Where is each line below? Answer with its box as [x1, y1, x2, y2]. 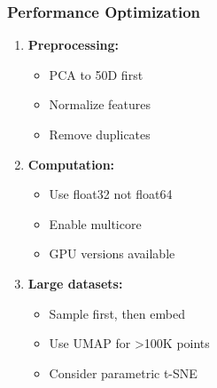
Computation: [27, 154, 115, 173]
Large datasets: [27, 273, 123, 292]
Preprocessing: [27, 36, 120, 54]
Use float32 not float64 [49, 185, 173, 203]
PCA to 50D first [49, 65, 143, 83]
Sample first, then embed [49, 304, 185, 322]
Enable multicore [49, 214, 142, 233]
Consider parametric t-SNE [49, 363, 198, 382]
